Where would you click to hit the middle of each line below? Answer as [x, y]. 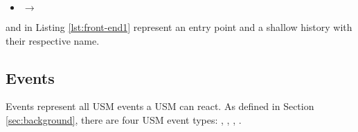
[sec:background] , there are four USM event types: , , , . [124, 119]
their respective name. [53, 40]
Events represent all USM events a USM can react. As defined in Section [160, 106]
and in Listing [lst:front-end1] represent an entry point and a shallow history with [179, 27]
